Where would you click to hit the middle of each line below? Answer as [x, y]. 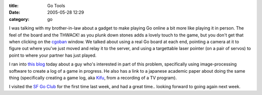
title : [14, 6]
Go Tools [56, 6]
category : [19, 19]
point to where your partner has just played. [53, 55]
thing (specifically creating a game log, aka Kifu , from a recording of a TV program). [93, 78]
